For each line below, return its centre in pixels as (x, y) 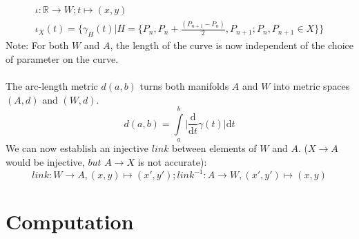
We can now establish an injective (77, 148)
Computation (70, 221)
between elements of (214, 148)
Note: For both (37, 45)
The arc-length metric (52, 85)
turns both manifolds (184, 85)
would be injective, (45, 161)
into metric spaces (312, 85)
